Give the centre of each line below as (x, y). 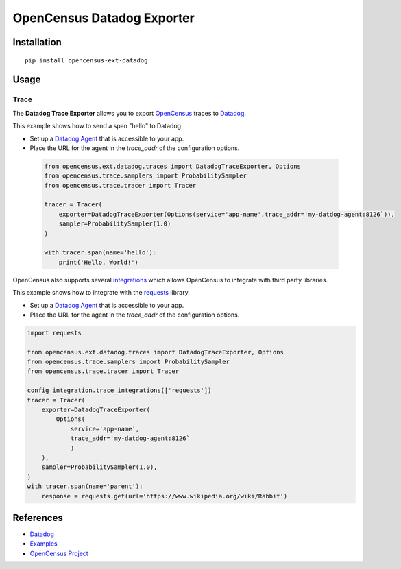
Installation (37, 42)
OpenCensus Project (59, 553)
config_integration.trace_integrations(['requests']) (119, 390)
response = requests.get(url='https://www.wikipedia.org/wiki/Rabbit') (165, 496)
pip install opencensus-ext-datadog (86, 60)
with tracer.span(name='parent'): (85, 486)
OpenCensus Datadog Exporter (104, 18)
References (38, 518)
